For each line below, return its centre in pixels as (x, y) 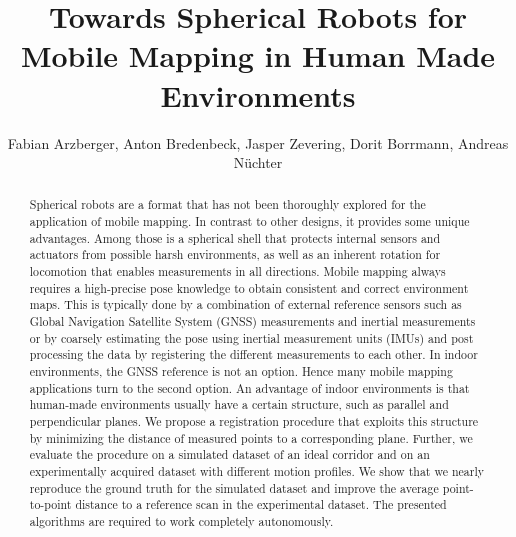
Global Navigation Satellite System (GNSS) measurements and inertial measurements (252, 321)
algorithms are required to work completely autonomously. (181, 520)
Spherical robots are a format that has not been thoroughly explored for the (227, 204)
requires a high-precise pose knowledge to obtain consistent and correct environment (249, 287)
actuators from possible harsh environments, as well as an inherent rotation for (235, 254)
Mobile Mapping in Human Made (258, 55)
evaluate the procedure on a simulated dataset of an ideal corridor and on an (229, 454)
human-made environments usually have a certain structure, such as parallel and (239, 404)
